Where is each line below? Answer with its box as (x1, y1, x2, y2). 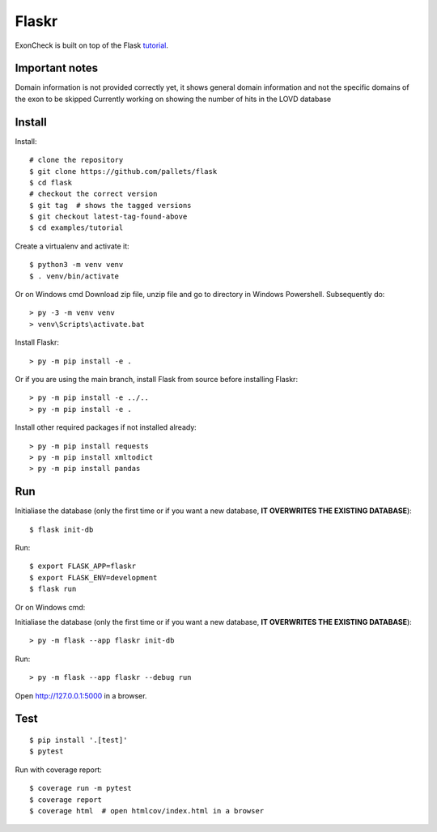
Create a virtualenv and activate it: (15, 241, 129, 251)
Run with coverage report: (15, 765, 103, 775)
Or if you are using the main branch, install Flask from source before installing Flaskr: (15, 375, 299, 384)
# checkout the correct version (29, 189, 158, 198)
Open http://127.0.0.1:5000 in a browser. (15, 690, 147, 700)
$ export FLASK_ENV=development (29, 573, 158, 582)
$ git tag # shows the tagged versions (29, 201, 192, 210)
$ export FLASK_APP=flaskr (29, 562, 137, 571)
